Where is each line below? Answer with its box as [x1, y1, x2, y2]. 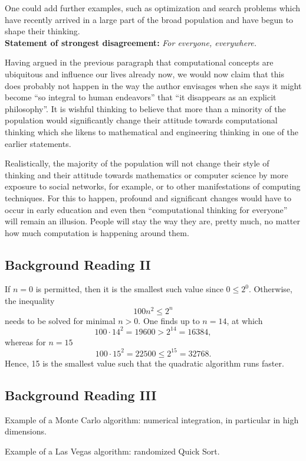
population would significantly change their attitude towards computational [5, 114, 278, 126]
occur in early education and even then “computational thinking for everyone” [5, 203, 288, 215]
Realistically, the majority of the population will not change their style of [5, 157, 269, 169]
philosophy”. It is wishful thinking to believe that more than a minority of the [5, 102, 286, 115]
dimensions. [5, 425, 47, 437]
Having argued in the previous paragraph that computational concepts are [5, 56, 274, 68]
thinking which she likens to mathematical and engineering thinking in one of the [5, 125, 299, 138]
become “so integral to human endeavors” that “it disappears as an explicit [5, 91, 277, 103]
